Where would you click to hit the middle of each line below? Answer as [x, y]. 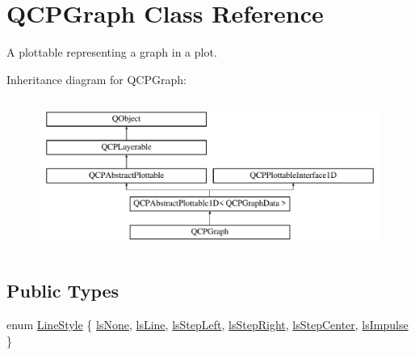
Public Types [63, 291]
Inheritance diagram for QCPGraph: [96, 79]
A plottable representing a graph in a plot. [112, 52]
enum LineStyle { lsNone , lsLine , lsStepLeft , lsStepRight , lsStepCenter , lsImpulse [207, 325]
